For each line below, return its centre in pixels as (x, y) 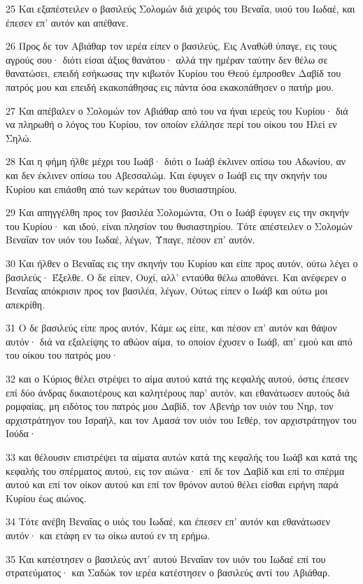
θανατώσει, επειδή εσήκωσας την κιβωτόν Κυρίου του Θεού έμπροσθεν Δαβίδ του (173, 73)
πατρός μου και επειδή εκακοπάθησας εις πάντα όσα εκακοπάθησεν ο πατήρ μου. (170, 86)
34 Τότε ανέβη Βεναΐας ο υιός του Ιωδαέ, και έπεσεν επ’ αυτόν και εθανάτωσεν (168, 521)
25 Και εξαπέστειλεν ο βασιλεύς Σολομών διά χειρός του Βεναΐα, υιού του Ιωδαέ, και (180, 8)
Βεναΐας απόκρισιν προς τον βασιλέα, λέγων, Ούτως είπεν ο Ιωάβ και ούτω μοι (167, 291)
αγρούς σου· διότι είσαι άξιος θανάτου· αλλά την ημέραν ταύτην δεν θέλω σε (167, 59)
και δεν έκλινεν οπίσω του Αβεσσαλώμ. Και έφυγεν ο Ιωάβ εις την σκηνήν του (166, 175)
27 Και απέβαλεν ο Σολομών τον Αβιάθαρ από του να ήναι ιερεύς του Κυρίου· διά (177, 110)
